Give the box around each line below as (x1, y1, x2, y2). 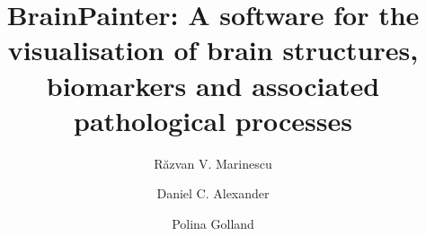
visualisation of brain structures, (7, 31, 419, 68)
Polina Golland (172, 214, 254, 232)
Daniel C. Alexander (156, 184, 270, 203)
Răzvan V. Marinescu (154, 153, 272, 172)
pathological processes (74, 101, 352, 138)
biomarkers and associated (46, 66, 380, 103)
